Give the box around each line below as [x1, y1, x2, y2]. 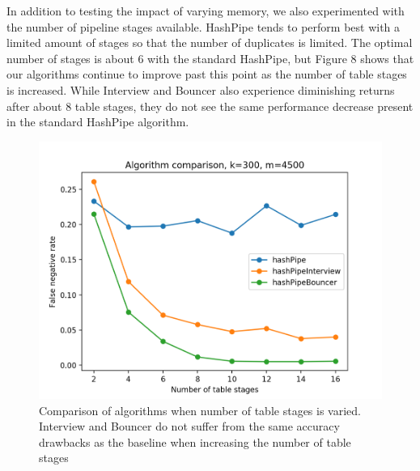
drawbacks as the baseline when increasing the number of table [39, 433, 351, 450]
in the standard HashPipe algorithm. [6, 113, 189, 130]
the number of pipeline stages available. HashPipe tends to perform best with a [6, 18, 401, 35]
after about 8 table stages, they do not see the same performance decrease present [6, 97, 414, 114]
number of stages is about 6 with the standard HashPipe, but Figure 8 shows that [6, 49, 414, 66]
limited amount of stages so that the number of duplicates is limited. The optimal [6, 34, 413, 51]
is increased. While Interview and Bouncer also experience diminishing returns [6, 81, 395, 98]
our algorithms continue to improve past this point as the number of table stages [6, 66, 407, 83]
